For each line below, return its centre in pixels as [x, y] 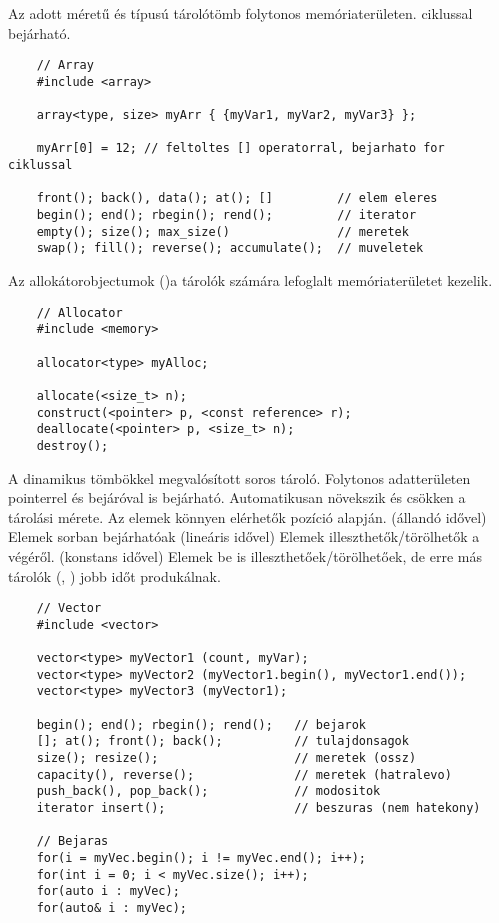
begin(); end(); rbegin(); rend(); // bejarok [201, 724]
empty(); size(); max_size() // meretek [222, 231]
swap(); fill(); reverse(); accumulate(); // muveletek [230, 248]
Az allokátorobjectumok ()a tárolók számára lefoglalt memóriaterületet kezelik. [250, 280]
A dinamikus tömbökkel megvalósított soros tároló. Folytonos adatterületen [239, 477]
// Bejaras [72, 841]
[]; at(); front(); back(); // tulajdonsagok [222, 741]
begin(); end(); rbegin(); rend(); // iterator [226, 215]
